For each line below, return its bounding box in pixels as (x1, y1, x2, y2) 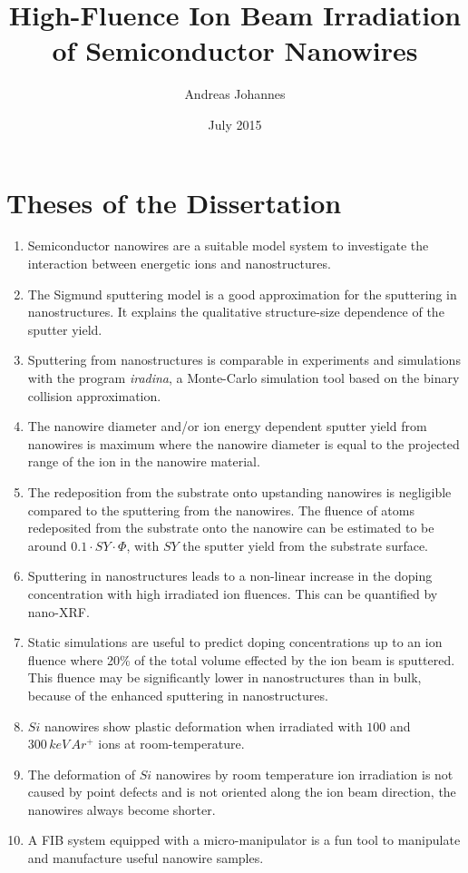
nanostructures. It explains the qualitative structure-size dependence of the (27, 302, 444, 321)
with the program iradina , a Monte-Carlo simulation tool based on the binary (27, 368, 460, 387)
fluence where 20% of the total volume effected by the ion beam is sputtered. (27, 650, 455, 669)
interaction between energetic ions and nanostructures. (27, 254, 331, 273)
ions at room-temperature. (98, 734, 245, 753)
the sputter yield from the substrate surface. (182, 535, 429, 554)
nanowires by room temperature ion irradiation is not (155, 764, 453, 783)
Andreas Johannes (184, 84, 286, 103)
